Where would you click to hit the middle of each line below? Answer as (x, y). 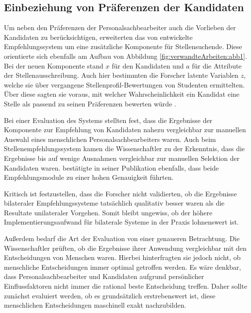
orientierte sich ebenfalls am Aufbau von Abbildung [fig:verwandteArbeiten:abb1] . (125, 56)
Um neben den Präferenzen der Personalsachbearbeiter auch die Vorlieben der (120, 27)
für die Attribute (217, 65)
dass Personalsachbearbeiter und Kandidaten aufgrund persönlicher (104, 276)
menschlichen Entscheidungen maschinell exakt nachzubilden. (95, 305)
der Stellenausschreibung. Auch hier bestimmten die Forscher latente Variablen (121, 75)
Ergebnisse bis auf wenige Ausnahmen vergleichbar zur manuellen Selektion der (122, 158)
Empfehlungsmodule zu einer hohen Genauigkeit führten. (89, 177)
